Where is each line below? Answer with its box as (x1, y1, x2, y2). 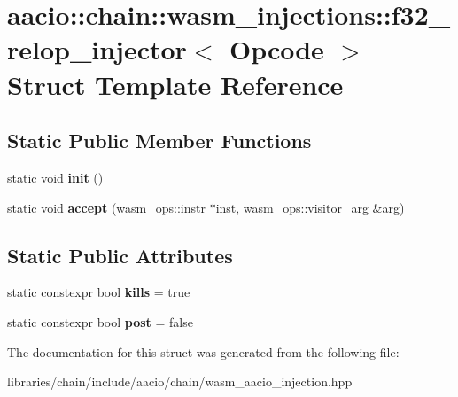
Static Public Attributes (7, 241, 233, 269)
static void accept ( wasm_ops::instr (7, 198, 206, 216)
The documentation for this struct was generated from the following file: (7, 342, 400, 361)
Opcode (229, 31, 324, 67)
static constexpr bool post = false (7, 312, 193, 331)
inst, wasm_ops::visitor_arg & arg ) (215, 198, 405, 216)
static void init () (7, 167, 104, 186)
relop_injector (7, 31, 187, 67)
